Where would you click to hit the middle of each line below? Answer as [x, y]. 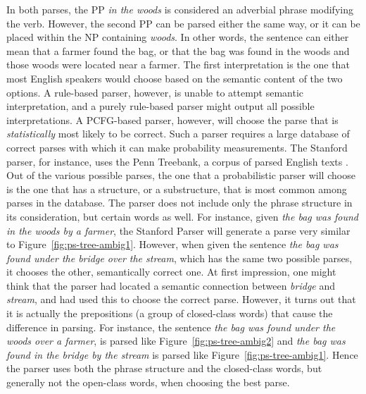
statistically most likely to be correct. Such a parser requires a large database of [178, 134]
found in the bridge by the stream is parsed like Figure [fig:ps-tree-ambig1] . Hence [182, 354]
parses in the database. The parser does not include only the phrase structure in [179, 203]
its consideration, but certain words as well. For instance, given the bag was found [182, 216]
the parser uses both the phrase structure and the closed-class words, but [164, 368]
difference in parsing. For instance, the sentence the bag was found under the [171, 327]
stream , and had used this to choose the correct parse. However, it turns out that [181, 299]
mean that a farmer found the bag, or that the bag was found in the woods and [178, 50]
